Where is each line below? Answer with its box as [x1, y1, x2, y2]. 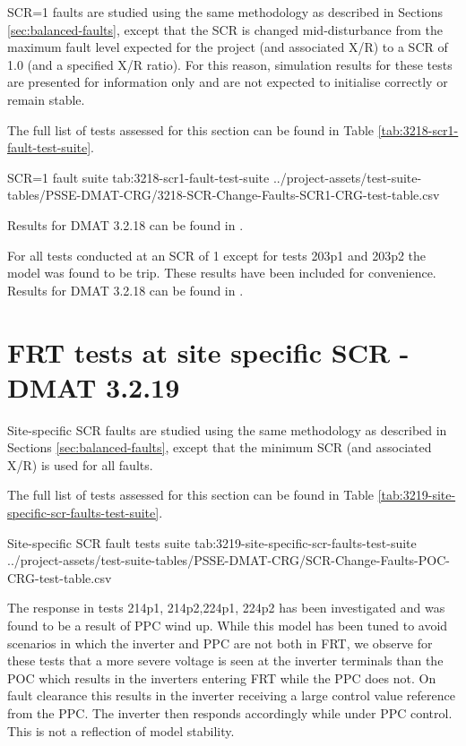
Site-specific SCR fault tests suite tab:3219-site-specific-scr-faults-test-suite [7, 533, 417, 552]
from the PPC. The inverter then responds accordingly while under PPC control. [7, 703, 453, 722]
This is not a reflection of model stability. [7, 721, 235, 740]
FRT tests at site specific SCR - [7, 333, 410, 370]
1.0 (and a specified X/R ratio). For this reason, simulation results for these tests [7, 55, 453, 73]
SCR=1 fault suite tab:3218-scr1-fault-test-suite [7, 167, 270, 186]
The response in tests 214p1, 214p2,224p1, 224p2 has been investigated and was [7, 598, 445, 617]
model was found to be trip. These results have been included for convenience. [7, 263, 436, 282]
